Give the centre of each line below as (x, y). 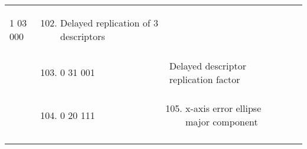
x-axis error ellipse (223, 108)
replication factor (205, 79)
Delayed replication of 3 (109, 23)
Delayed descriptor (208, 65)
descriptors (82, 36)
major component (221, 122)
